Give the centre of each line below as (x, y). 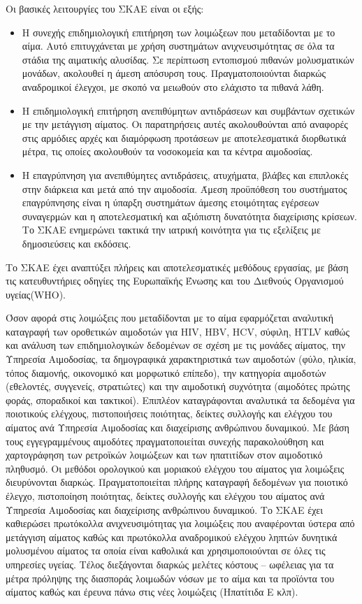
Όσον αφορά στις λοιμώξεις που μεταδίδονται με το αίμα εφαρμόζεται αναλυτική (170, 318)
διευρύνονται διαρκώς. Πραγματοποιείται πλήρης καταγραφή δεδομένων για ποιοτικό (177, 482)
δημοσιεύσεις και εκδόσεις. (77, 243)
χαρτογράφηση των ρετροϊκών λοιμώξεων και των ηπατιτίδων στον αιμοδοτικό (164, 455)
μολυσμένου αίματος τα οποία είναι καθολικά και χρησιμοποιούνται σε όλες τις (166, 551)
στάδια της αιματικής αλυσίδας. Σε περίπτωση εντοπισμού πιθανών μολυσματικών (188, 59)
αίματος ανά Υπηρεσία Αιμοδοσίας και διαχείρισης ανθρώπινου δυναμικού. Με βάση (178, 427)
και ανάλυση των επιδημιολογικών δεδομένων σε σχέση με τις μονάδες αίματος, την (176, 345)
